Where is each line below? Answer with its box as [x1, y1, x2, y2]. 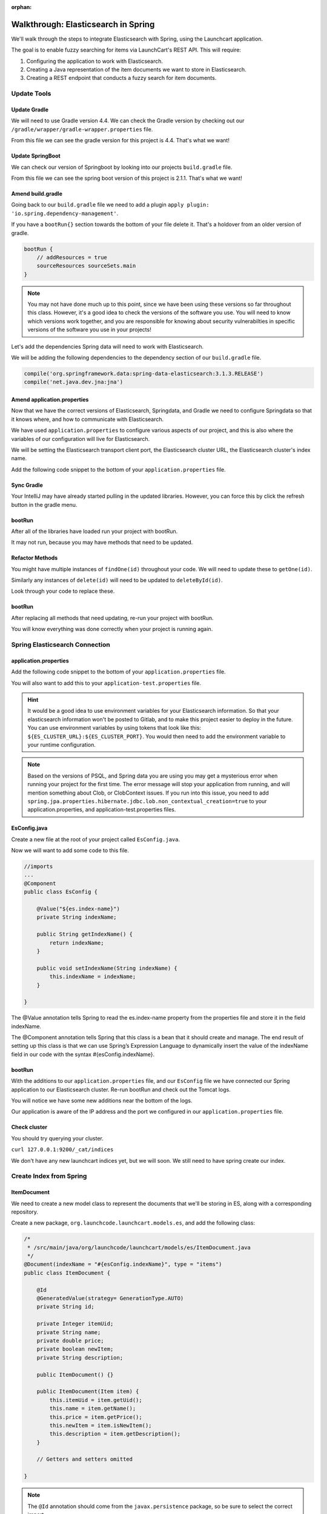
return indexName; [49, 939, 104, 946]
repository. [11, 1208, 39, 1215]
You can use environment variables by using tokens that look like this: [27, 724, 202, 732]
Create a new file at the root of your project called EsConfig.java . [11, 836, 180, 843]
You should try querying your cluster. [11, 1134, 104, 1142]
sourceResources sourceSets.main [36, 262, 136, 269]
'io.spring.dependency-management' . [11, 210, 119, 217]
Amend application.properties [11, 396, 89, 403]
